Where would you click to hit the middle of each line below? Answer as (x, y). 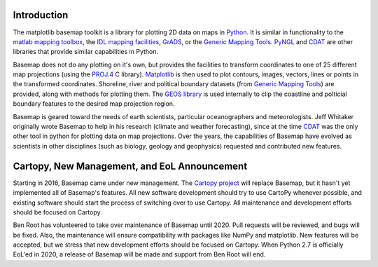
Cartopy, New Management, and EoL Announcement (130, 166)
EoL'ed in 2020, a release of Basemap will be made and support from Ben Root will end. (139, 254)
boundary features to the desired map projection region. (94, 104)
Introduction (41, 15)
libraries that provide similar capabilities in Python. (86, 52)
